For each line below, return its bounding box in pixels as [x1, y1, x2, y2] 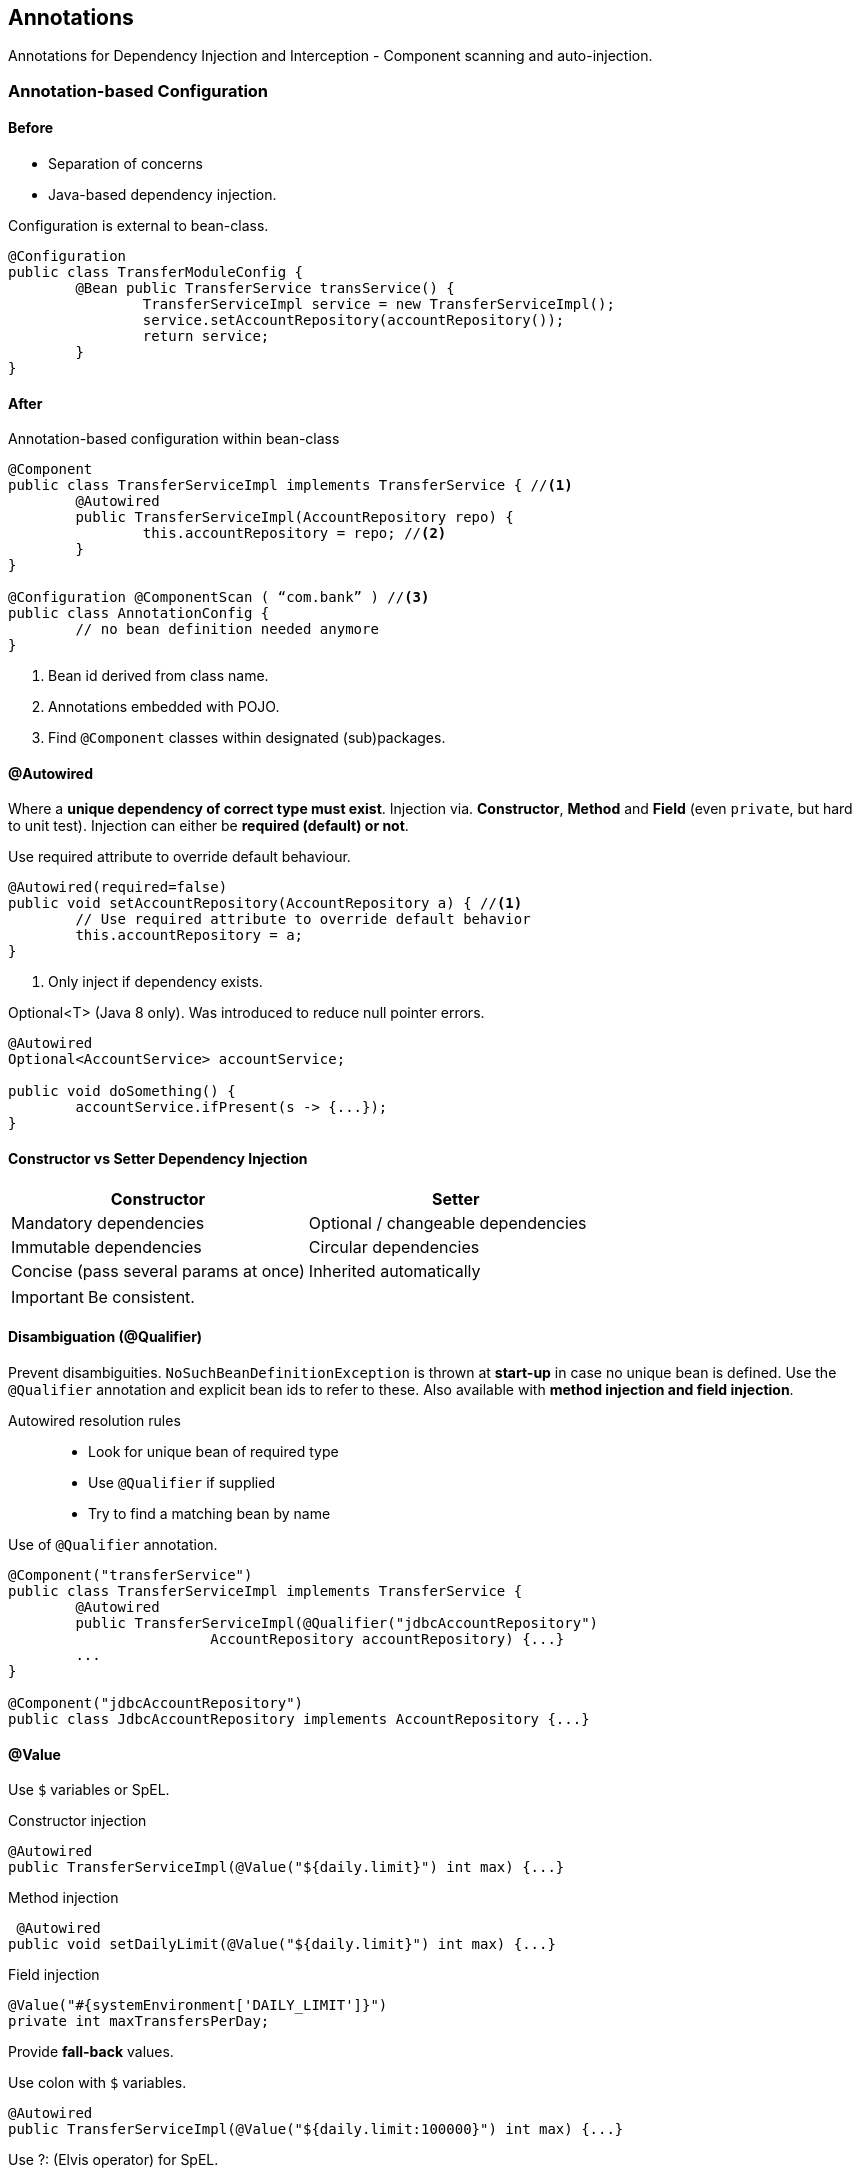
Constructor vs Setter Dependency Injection [8, 1150, 308, 1168]
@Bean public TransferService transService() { [75, 280, 455, 297]
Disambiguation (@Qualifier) [8, 1328, 203, 1346]
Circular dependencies [308, 1236, 480, 1257]
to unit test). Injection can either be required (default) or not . [8, 817, 409, 835]
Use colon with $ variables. [8, 2074, 187, 2092]
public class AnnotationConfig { [8, 605, 270, 622]
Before [8, 119, 54, 137]
